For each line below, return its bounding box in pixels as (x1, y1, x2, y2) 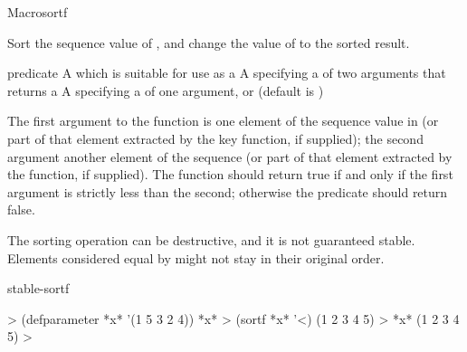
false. (7, 200, 35, 219)
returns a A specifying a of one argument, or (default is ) (7, 81, 324, 100)
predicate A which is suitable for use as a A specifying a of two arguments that (7, 63, 446, 82)
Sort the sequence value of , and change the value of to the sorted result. (7, 33, 410, 52)
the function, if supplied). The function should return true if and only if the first (7, 165, 453, 184)
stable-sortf (7, 279, 70, 298)
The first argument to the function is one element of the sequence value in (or (7, 111, 439, 130)
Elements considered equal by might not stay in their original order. (7, 248, 385, 267)
